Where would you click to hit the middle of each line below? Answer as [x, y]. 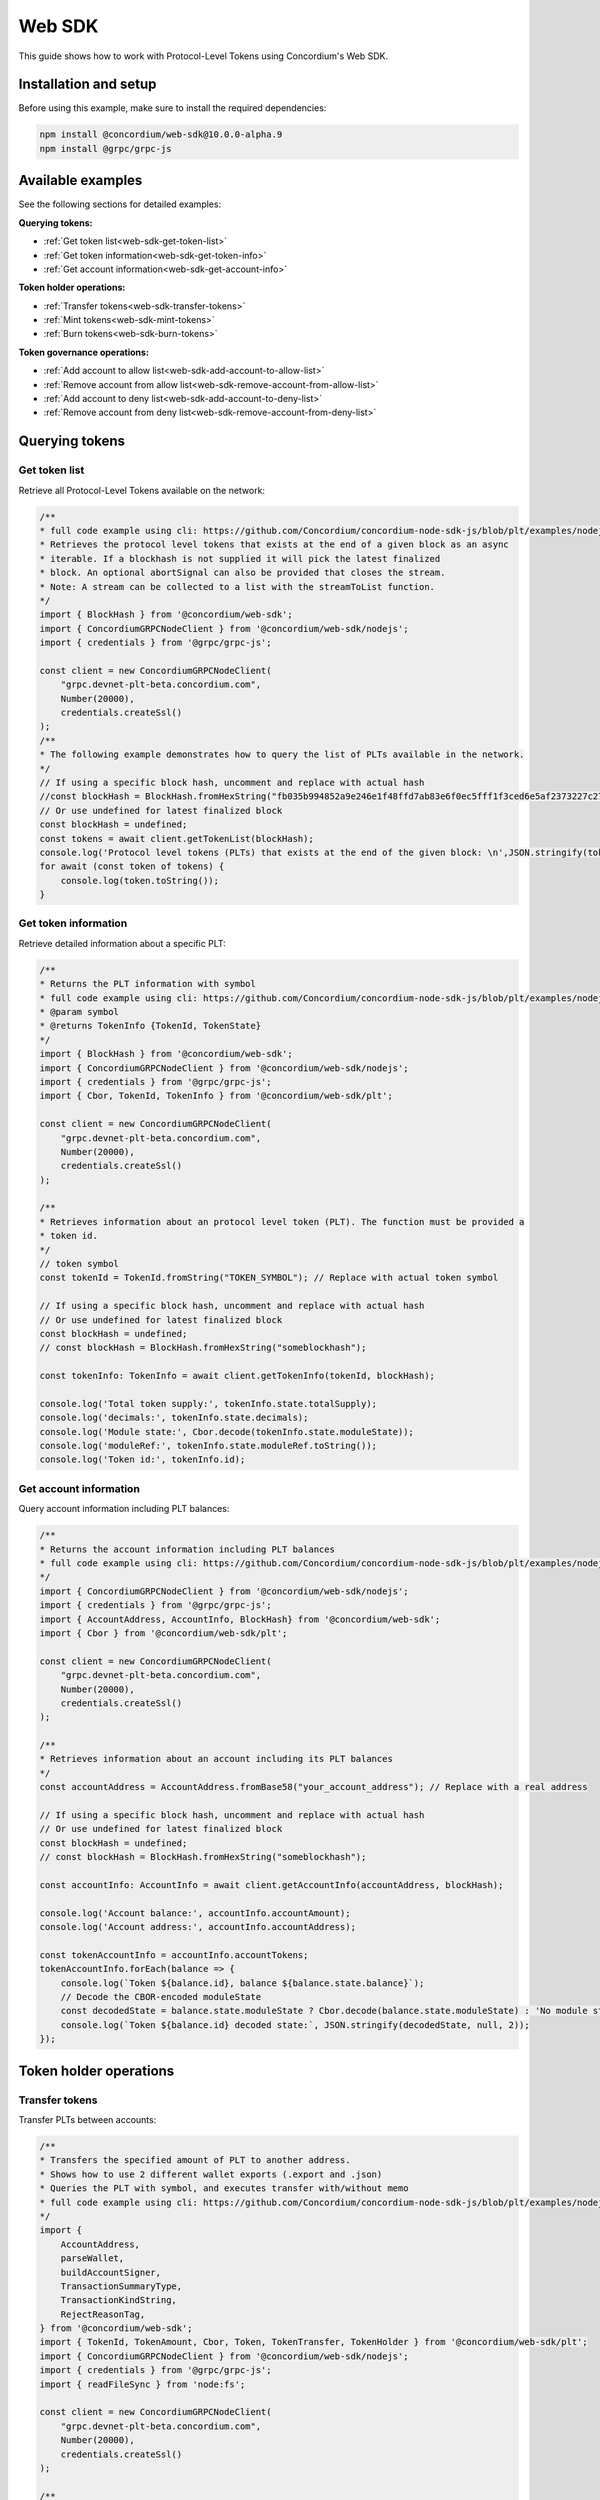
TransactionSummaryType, [121, 2286]
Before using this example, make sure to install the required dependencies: [172, 108]
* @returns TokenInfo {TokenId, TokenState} [150, 1026]
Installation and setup [87, 84]
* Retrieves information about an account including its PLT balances [216, 1759]
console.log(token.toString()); [140, 880]
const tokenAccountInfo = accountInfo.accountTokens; [174, 1954]
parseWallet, [92, 2258]
